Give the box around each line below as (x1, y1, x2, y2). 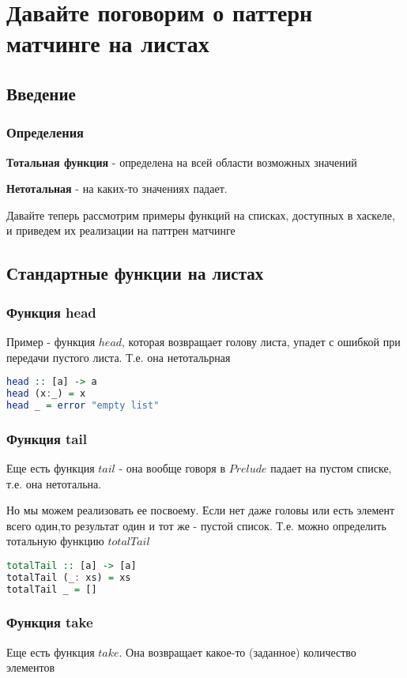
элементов (6, 659, 55, 676)
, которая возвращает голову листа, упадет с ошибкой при (122, 333, 401, 349)
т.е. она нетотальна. (6, 475, 102, 492)
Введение (6, 81, 76, 105)
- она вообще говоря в (119, 459, 226, 476)
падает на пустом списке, (270, 459, 392, 476)
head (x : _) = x (6, 388, 86, 399)
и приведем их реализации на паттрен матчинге (6, 222, 236, 239)
